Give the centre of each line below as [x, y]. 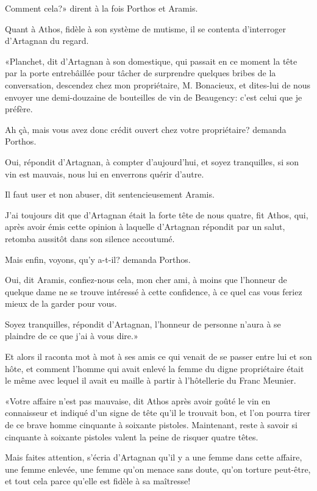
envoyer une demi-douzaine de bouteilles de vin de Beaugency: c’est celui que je [154, 97]
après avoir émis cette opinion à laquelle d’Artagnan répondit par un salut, [145, 227]
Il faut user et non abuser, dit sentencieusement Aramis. [110, 194]
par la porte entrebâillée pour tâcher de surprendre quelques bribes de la [141, 73]
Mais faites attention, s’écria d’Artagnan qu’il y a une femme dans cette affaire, [154, 457]
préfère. [19, 109]
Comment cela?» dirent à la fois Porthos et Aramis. [102, 8]
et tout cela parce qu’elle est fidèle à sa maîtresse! [98, 481]
